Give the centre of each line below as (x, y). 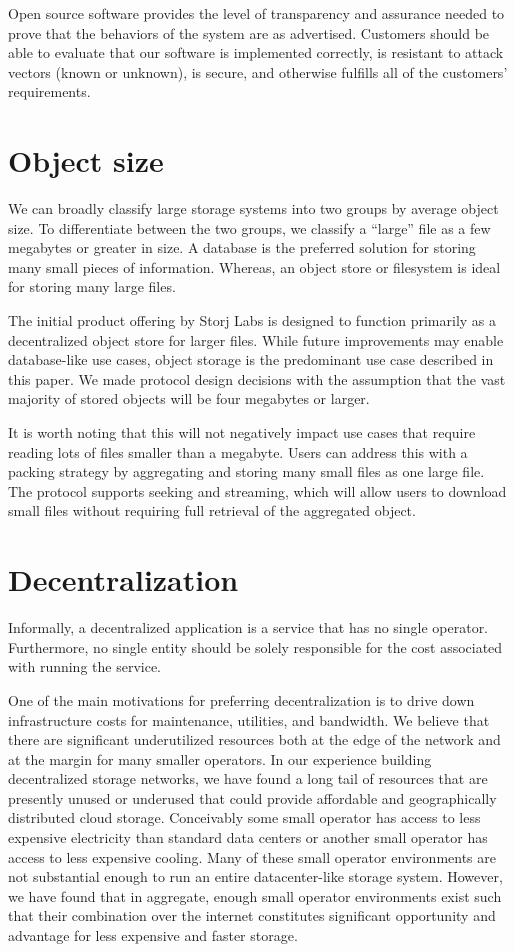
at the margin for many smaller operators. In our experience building (220, 758)
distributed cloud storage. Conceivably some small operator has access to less (244, 817)
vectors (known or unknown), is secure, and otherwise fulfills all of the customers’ (258, 71)
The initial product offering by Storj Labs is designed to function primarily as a (252, 320)
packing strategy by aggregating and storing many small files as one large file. (246, 471)
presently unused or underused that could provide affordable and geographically (252, 797)
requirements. (49, 91)
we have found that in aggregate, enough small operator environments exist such (255, 895)
